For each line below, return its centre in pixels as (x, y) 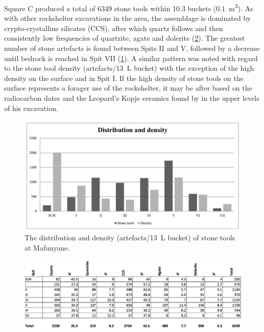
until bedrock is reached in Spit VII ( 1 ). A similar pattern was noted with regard (131, 58)
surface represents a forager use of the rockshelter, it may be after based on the (128, 88)
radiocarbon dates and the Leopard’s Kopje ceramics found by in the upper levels (132, 98)
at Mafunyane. (47, 247)
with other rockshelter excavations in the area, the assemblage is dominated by (128, 18)
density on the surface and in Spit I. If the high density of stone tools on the (124, 78)
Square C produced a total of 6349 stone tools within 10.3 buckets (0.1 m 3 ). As (129, 7)
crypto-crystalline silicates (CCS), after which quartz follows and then (114, 28)
